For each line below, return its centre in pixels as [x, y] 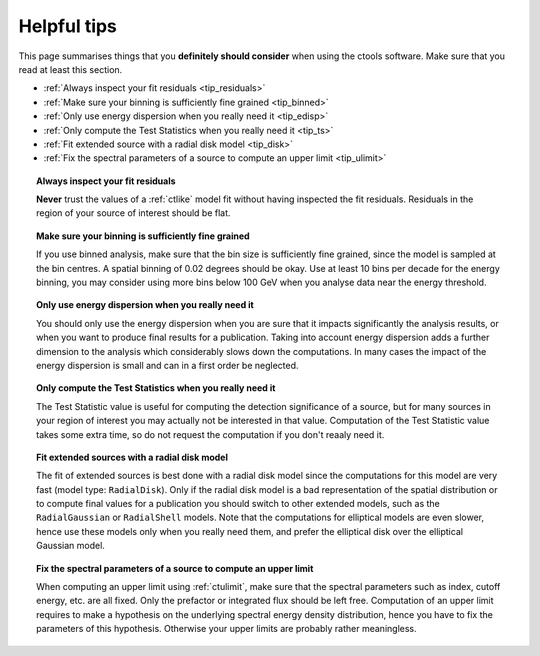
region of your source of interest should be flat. [133, 213]
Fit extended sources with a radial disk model [132, 457]
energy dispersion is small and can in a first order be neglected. [167, 365]
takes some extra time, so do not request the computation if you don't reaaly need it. [210, 434]
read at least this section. [70, 69]
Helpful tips [67, 26]
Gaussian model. [70, 546]
